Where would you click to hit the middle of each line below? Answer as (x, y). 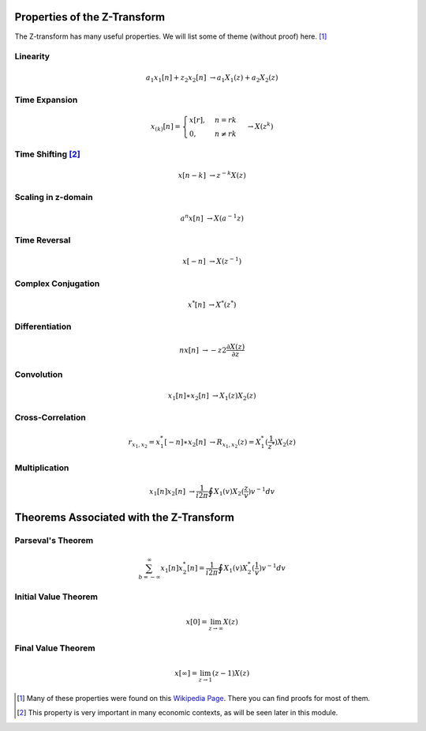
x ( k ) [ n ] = (165, 127)
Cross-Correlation (50, 417)
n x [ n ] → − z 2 (203, 350)
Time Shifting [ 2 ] (47, 154)
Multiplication (42, 468)
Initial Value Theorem (56, 597)
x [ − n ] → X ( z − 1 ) (212, 261)
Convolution (39, 374)
